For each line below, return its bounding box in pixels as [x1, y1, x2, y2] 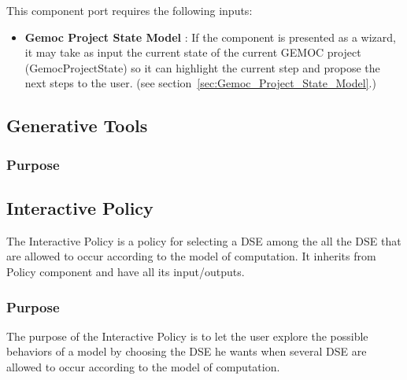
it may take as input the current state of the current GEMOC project [24, 44, 361, 61]
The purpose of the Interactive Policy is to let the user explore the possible [6, 327, 368, 344]
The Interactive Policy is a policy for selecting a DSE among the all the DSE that [6, 232, 401, 249]
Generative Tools [6, 113, 148, 138]
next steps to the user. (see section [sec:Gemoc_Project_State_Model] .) [24, 75, 376, 91]
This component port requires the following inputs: [6, 2, 253, 18]
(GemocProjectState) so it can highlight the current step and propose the [24, 59, 380, 76]
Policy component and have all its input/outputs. [6, 263, 245, 279]
